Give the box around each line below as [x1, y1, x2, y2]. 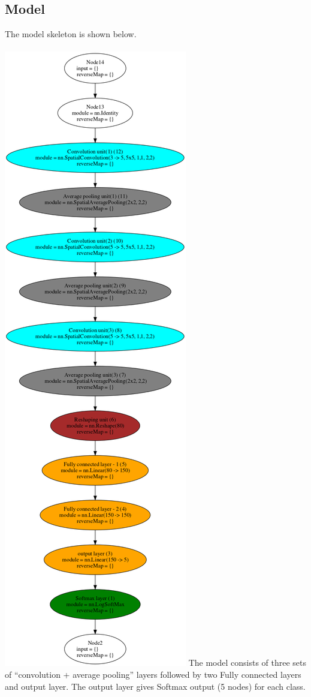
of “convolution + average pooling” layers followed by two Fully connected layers [5, 668, 301, 680]
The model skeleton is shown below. [5, 28, 137, 40]
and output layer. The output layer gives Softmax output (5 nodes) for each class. [5, 680, 306, 692]
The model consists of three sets [188, 656, 307, 669]
